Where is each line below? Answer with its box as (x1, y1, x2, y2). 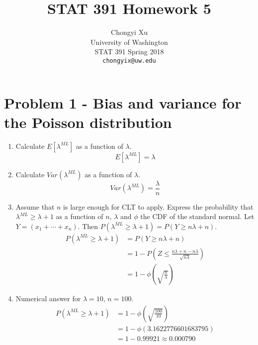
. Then (78, 221, 98, 231)
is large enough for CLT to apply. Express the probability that (63, 201, 254, 212)
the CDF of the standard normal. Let (140, 211, 255, 222)
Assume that (15, 201, 55, 212)
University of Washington (90, 36, 168, 47)
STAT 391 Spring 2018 (94, 46, 164, 57)
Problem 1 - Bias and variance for (4, 92, 242, 113)
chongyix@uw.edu (102, 57, 156, 64)
